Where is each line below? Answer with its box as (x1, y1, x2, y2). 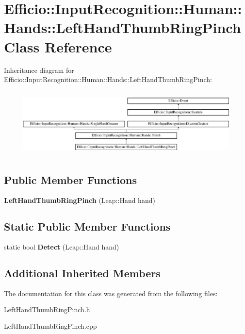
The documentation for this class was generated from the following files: (4, 288, 218, 298)
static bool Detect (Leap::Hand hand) (4, 241, 119, 251)
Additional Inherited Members (4, 265, 161, 280)
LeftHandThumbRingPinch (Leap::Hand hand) (4, 195, 155, 205)
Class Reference (4, 36, 112, 56)
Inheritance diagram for (4, 65, 74, 75)
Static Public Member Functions (4, 219, 171, 234)
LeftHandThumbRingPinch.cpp (4, 320, 97, 331)
